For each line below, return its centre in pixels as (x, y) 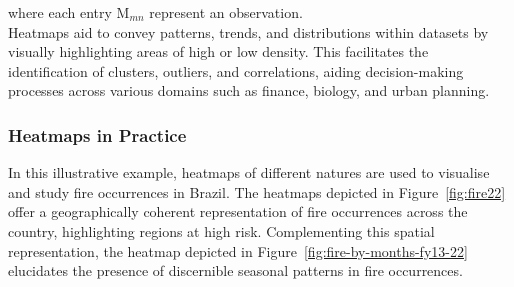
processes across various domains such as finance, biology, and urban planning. (249, 90)
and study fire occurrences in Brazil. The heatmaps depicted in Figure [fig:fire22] (257, 191)
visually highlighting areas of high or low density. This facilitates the (218, 51)
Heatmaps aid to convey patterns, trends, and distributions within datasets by (248, 31)
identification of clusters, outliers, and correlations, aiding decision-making (236, 70)
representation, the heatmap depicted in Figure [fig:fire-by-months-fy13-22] (238, 250)
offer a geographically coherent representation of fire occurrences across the (238, 211)
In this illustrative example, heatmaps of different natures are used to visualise (249, 172)
